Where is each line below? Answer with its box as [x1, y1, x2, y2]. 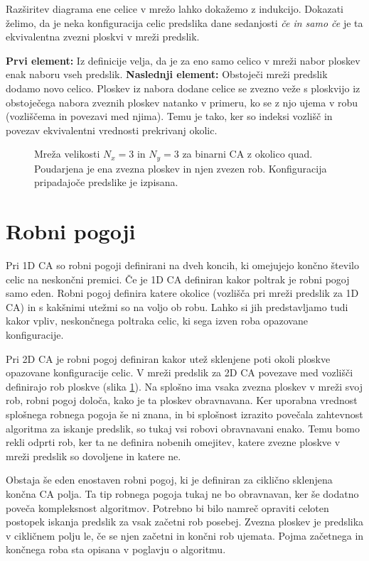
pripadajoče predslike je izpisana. [34, 175, 178, 190]
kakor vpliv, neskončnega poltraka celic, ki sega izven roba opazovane [6, 313, 308, 328]
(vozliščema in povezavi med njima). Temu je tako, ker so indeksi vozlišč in [6, 109, 333, 124]
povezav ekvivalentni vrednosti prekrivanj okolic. [6, 122, 218, 137]
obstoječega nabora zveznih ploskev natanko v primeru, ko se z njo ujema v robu [6, 94, 358, 109]
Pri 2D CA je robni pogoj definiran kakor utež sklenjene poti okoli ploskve [6, 351, 331, 366]
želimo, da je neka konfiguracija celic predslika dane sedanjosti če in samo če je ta [6, 15, 363, 30]
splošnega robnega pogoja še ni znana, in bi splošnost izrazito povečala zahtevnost [6, 407, 363, 422]
